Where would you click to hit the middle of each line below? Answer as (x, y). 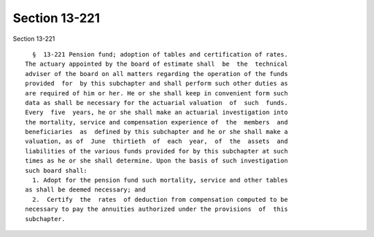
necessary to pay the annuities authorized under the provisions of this (157, 209)
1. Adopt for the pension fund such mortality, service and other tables (160, 180)
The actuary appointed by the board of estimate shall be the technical (157, 64)
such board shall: (56, 170)
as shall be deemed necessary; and (86, 190)
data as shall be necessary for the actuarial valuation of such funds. (157, 103)
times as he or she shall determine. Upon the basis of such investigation (157, 161)
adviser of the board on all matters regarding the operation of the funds (157, 74)
